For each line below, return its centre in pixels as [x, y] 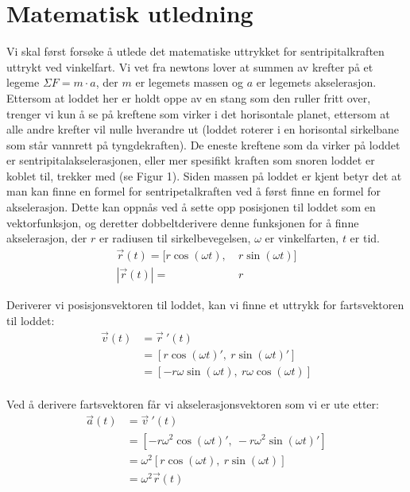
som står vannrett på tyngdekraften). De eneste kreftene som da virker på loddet [203, 144]
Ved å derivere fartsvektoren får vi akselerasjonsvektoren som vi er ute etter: [193, 403]
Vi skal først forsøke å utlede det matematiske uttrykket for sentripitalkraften [195, 51]
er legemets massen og [189, 82]
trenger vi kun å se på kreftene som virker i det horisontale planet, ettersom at [198, 113]
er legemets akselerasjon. [316, 82]
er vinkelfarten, [302, 238]
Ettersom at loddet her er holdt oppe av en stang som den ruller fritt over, [189, 97]
